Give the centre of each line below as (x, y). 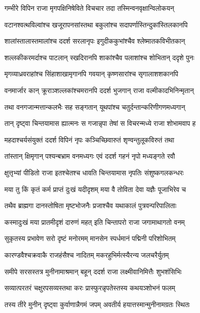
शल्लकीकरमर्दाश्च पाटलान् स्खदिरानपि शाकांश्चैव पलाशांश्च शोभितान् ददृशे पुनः (100, 57)
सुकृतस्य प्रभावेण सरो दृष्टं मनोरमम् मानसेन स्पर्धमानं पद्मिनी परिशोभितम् (90, 238)
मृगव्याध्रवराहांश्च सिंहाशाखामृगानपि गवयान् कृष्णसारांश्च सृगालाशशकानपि (91, 74)
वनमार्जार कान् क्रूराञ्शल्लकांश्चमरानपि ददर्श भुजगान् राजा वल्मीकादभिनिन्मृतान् (99, 90)
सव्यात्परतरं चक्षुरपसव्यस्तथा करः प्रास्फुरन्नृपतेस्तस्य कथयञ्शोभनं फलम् (90, 288)
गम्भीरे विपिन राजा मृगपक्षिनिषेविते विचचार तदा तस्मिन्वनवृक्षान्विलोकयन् (89, 8)
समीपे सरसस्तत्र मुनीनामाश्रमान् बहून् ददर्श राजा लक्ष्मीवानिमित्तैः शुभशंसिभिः (93, 271)
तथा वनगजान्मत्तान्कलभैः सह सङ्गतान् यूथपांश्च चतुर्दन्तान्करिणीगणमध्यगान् (95, 107)
